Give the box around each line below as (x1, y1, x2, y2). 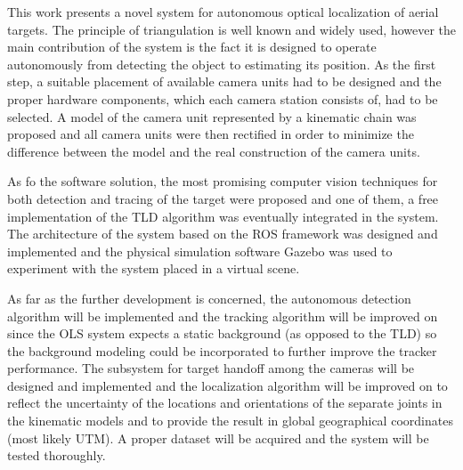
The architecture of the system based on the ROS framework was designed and (7, 224, 438, 243)
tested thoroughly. (7, 446, 106, 465)
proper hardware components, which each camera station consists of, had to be (7, 89, 438, 108)
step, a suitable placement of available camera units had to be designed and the (7, 72, 442, 91)
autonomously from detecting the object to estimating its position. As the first (7, 54, 436, 73)
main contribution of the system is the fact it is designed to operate (7, 37, 377, 56)
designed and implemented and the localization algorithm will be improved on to (7, 376, 448, 394)
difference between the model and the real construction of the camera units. (7, 142, 420, 160)
